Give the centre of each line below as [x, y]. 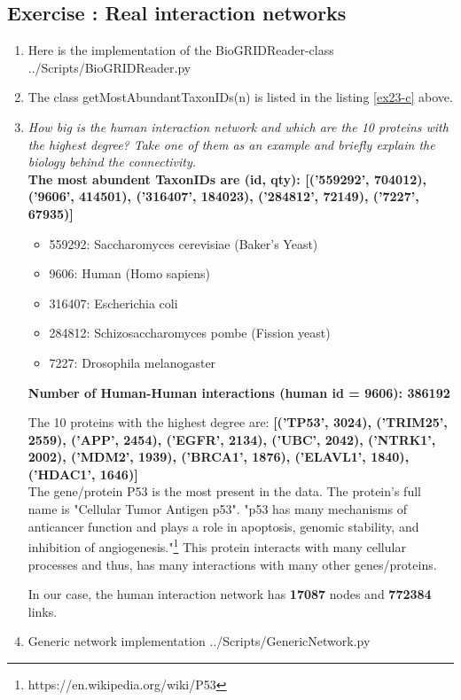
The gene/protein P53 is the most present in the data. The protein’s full [224, 491]
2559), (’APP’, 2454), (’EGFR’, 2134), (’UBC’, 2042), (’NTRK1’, [232, 439]
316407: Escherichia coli [113, 303]
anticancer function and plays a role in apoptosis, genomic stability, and [223, 526]
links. [43, 611]
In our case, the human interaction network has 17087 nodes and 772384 [230, 594]
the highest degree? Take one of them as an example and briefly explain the [231, 144]
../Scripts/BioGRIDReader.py [109, 67]
